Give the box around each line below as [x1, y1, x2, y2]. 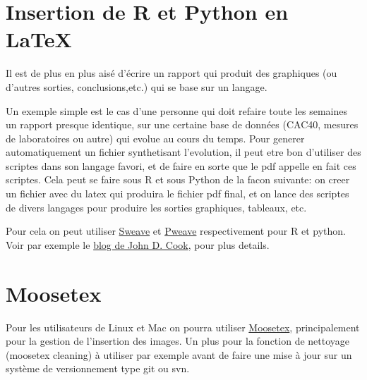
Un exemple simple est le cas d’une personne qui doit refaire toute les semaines [6, 103, 347, 118]
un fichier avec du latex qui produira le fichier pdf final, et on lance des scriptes [6, 186, 349, 201]
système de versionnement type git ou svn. [6, 361, 190, 376]
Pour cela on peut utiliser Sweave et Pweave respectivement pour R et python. [6, 223, 346, 238]
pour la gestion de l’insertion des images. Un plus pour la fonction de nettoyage [6, 333, 350, 348]
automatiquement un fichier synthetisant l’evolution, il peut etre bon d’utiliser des [6, 145, 361, 159]
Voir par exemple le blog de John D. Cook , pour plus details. [6, 237, 270, 252]
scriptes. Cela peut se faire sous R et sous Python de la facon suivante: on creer [6, 172, 350, 187]
